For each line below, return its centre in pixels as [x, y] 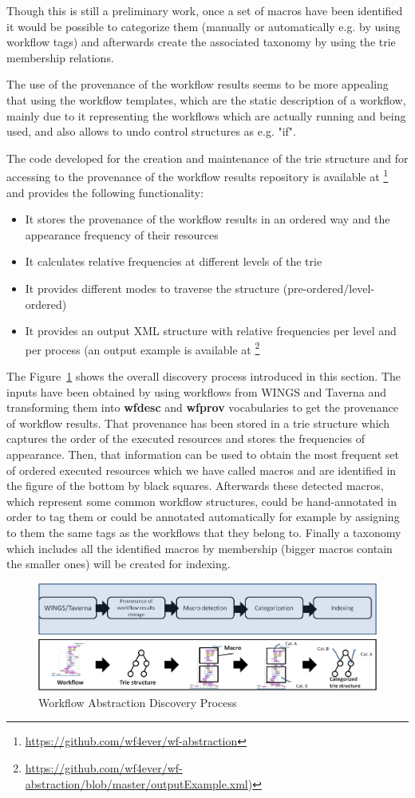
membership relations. [60, 57]
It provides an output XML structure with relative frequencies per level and [211, 331]
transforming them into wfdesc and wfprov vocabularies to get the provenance [202, 407]
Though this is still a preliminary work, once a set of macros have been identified [205, 10]
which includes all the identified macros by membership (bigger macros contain [200, 548]
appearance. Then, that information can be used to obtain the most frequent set [203, 454]
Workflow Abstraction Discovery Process [138, 702]
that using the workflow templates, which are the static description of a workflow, [206, 99]
